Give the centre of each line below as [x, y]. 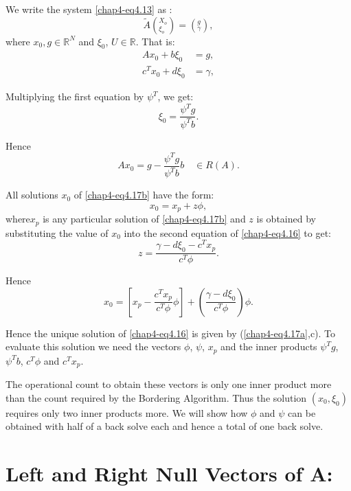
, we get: [175, 96]
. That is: [155, 41]
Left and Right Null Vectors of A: [169, 473]
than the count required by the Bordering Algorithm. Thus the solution [156, 397]
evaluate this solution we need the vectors [93, 346]
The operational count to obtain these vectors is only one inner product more [169, 384]
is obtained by [286, 219]
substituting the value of [57, 232]
